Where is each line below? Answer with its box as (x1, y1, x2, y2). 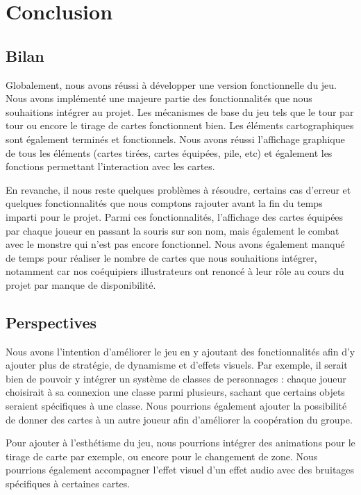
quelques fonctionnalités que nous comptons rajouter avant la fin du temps (6, 196, 323, 210)
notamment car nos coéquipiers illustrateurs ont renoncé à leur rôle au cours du (6, 264, 344, 278)
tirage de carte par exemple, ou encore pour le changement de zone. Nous (6, 448, 318, 463)
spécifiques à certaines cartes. (6, 476, 131, 491)
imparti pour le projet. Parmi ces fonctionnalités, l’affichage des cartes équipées (6, 209, 344, 224)
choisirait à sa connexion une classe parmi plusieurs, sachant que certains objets (6, 385, 345, 399)
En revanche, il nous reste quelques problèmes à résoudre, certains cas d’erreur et (6, 182, 351, 196)
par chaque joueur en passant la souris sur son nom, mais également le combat (6, 223, 339, 237)
